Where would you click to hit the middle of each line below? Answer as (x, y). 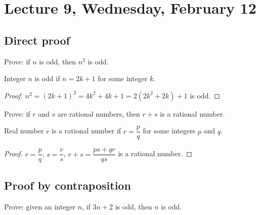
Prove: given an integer (40, 206)
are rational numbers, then (99, 113)
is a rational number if (86, 131)
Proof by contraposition (68, 185)
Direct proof (37, 40)
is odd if (47, 78)
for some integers (169, 131)
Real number (24, 131)
